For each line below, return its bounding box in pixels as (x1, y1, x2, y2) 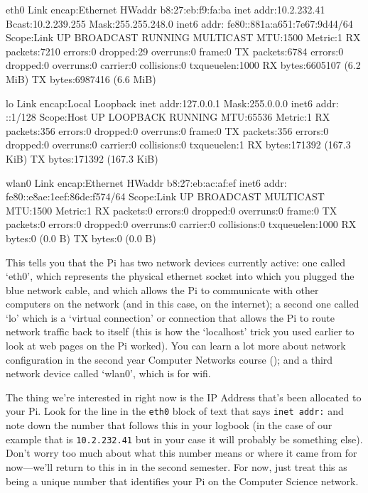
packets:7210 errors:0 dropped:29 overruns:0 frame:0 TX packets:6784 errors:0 (6, 43, 344, 58)
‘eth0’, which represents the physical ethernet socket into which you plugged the (6, 269, 355, 283)
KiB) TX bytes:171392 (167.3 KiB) (6, 151, 158, 166)
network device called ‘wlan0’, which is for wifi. (6, 366, 211, 381)
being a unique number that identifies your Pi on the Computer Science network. (6, 473, 359, 488)
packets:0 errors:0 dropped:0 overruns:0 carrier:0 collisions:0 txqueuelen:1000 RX (6, 217, 357, 232)
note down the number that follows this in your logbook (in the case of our (6, 418, 332, 433)
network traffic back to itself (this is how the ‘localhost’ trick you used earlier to (6, 324, 355, 339)
